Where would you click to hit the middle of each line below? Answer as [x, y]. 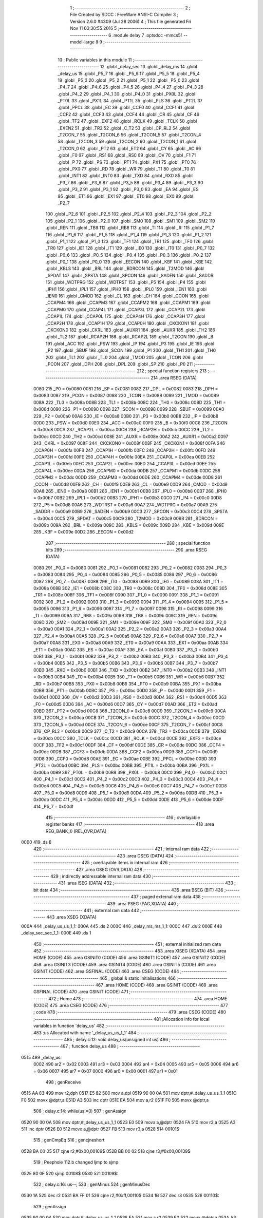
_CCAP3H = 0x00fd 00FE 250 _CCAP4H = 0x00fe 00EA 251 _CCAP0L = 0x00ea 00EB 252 [124, 457]
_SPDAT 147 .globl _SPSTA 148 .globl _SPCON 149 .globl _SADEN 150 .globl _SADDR [130, 275]
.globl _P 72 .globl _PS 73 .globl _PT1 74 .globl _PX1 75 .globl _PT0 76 [127, 162]
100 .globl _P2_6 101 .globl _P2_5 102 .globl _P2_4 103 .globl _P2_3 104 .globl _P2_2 [129, 214]
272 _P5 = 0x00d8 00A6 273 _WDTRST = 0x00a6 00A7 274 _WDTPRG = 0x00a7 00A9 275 [125, 505]
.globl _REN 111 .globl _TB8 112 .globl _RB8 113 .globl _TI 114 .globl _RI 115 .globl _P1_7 [130, 228]
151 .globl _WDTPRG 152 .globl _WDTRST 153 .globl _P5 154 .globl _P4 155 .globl [126, 282]
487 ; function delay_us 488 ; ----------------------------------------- [130, 1046]
